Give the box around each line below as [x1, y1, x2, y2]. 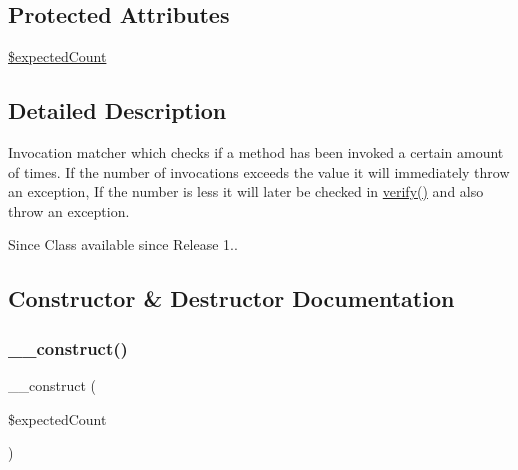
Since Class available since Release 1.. [8, 234, 238, 255]
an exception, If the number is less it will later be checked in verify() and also [8, 181, 484, 202]
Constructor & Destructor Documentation [8, 283, 455, 314]
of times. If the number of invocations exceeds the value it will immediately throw [8, 161, 510, 182]
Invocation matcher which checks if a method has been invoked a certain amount [8, 142, 504, 162]
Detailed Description [8, 95, 227, 126]
